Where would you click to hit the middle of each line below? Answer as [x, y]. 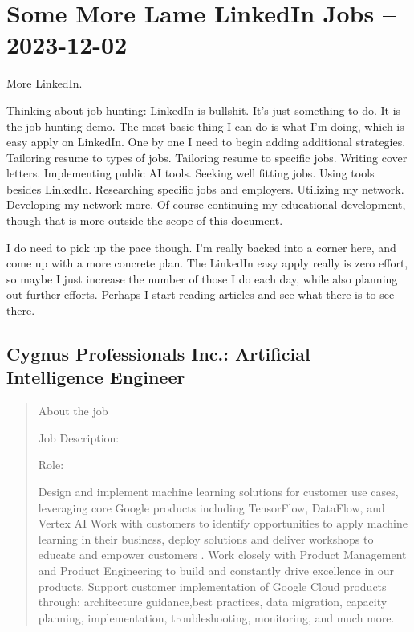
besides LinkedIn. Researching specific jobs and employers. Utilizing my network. [205, 188]
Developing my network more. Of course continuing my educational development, [206, 204]
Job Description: [79, 437]
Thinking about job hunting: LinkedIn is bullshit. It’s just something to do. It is [204, 110]
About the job [73, 411]
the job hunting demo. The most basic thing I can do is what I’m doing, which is [205, 126]
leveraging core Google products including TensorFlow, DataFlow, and [211, 507]
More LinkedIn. [45, 83]
